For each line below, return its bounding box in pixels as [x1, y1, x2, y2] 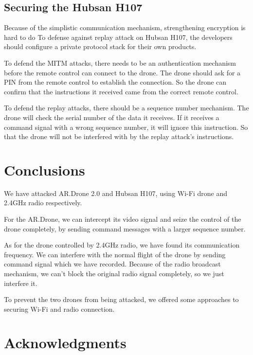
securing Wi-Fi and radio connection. [4, 303, 115, 314]
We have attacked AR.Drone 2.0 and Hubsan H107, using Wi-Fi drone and [4, 188, 227, 198]
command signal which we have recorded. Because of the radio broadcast [4, 259, 221, 269]
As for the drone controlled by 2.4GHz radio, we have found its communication [4, 240, 240, 250]
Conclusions [4, 160, 85, 179]
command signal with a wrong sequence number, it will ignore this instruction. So [4, 122, 248, 132]
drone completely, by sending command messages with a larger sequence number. [4, 223, 246, 233]
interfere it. [4, 278, 37, 288]
